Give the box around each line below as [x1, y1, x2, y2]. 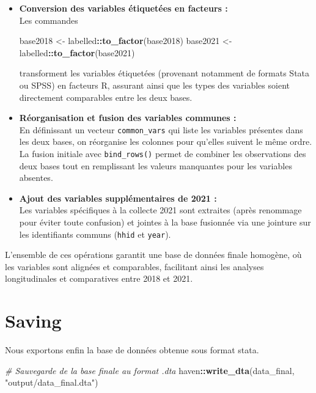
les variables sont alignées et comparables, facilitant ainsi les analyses [5, 260, 264, 273]
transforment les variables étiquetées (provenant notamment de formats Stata [19, 67, 310, 79]
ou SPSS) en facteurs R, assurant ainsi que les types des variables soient [19, 78, 290, 91]
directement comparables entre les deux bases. [19, 90, 193, 103]
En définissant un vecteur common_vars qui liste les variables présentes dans [19, 123, 303, 136]
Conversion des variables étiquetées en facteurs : [19, 2, 228, 14]
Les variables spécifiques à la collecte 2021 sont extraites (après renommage [19, 204, 302, 216]
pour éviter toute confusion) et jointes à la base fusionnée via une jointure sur [19, 216, 311, 229]
